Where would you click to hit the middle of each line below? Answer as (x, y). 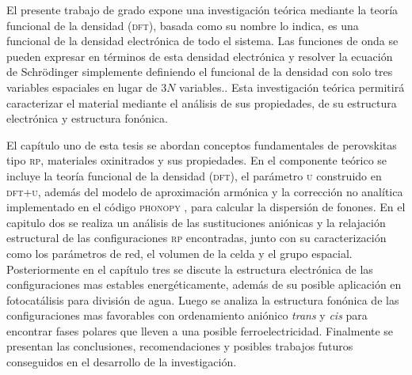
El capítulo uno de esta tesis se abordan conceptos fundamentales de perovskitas (202, 144)
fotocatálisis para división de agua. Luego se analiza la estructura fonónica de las (203, 299)
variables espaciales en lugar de (82, 87)
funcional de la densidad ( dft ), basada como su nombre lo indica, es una (183, 25)
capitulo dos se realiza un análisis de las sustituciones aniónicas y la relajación (196, 222)
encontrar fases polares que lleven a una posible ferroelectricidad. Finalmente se (200, 330)
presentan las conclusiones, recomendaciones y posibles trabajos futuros (180, 346)
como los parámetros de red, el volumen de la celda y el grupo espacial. (179, 253)
